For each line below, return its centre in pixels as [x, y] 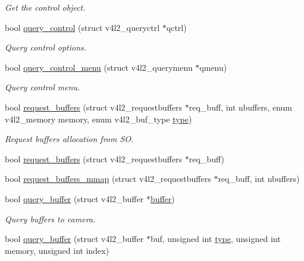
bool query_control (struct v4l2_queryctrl [82, 27]
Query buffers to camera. [50, 218]
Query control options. [46, 47]
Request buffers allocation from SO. [69, 139]
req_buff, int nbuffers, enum [240, 107]
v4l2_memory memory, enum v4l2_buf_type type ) [98, 119]
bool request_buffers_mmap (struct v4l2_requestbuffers [108, 179]
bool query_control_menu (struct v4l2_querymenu [99, 67]
